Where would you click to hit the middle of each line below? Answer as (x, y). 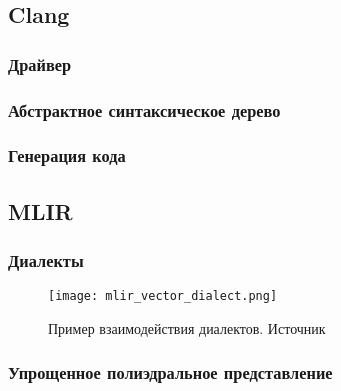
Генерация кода (67, 155)
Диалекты (46, 260)
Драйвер (40, 63)
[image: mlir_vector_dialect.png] (163, 296)
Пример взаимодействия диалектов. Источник (187, 327)
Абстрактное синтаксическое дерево (144, 109)
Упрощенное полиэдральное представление (170, 372)
